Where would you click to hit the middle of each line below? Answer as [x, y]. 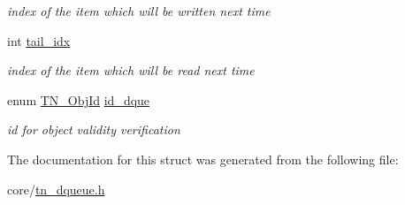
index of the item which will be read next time [131, 70]
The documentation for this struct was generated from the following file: [203, 159]
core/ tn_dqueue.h [56, 189]
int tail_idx [39, 40]
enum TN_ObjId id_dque [79, 99]
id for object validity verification [94, 129]
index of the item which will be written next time [139, 11]
